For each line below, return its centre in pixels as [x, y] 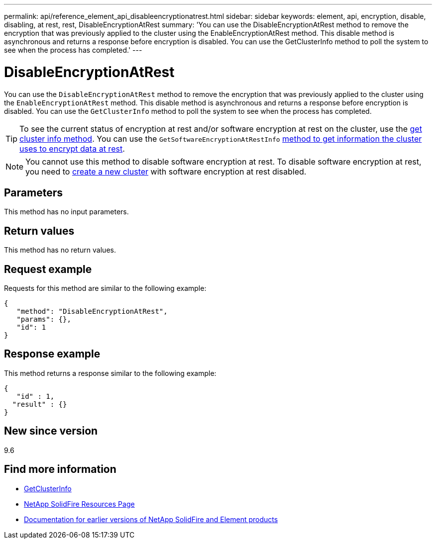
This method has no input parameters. [66, 212]
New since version [51, 431]
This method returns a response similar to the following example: [110, 373]
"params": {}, [44, 319]
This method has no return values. [60, 250]
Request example [48, 269]
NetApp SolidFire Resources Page [79, 504]
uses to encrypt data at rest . [72, 148]
